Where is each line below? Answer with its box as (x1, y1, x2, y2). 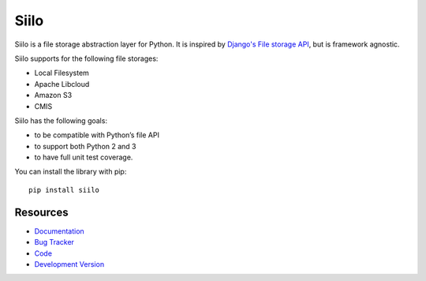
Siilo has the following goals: (14, 115, 108, 126)
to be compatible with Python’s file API (34, 130, 159, 140)
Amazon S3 (34, 91, 73, 100)
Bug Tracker (34, 238, 75, 247)
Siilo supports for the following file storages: (14, 54, 159, 63)
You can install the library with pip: (14, 167, 127, 177)
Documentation (34, 226, 84, 236)
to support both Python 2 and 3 (34, 141, 136, 151)
